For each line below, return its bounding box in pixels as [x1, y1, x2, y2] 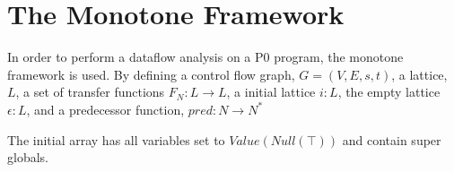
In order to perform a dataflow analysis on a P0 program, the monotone [7, 47, 404, 66]
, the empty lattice [337, 82, 441, 101]
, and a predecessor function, [26, 99, 185, 118]
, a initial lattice [226, 82, 316, 101]
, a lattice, [391, 64, 448, 83]
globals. [7, 148, 48, 167]
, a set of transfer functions [15, 82, 165, 101]
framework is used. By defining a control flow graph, [7, 64, 295, 83]
